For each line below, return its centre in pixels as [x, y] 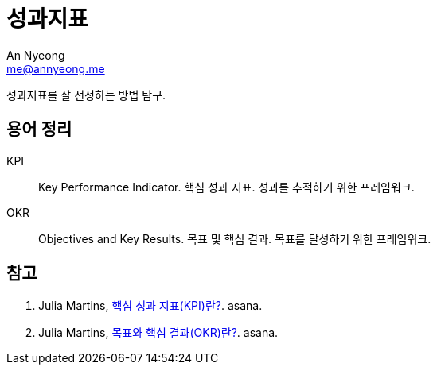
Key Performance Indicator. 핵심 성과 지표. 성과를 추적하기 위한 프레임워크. [226, 187]
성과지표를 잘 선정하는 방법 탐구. [86, 95]
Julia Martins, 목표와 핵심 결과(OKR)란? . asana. [158, 333]
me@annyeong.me [56, 68]
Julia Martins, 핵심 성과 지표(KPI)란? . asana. [150, 306]
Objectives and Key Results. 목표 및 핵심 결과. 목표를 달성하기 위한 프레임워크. [235, 238]
